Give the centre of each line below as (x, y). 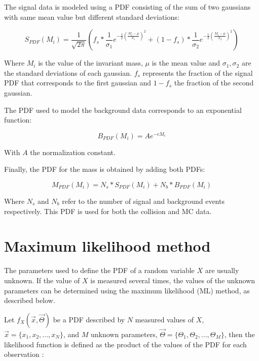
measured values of (164, 319)
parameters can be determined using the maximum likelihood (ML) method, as (127, 290)
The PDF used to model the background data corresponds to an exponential (123, 110)
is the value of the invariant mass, (90, 63)
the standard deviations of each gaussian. (68, 72)
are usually (222, 270)
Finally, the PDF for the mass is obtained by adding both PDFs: (105, 169)
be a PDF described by (89, 319)
